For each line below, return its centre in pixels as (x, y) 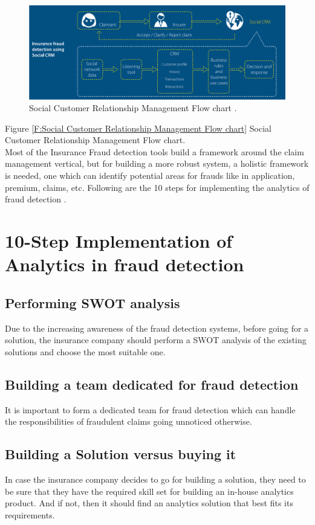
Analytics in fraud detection (125, 264)
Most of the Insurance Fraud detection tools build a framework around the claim (154, 151)
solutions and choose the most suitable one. (85, 351)
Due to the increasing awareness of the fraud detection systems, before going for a (157, 328)
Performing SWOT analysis (93, 302)
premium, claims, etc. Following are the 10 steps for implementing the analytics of (157, 187)
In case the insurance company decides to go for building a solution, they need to (155, 479)
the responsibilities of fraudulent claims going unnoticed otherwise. (128, 421)
